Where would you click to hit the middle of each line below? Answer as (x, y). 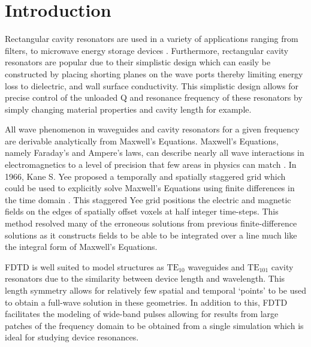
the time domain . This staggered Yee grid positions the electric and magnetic (148, 199)
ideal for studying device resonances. (72, 337)
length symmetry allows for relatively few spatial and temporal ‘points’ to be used (155, 290)
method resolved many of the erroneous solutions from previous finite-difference (151, 223)
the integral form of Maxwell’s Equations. (81, 247)
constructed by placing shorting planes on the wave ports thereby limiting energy (154, 73)
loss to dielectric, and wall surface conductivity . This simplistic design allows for (152, 85)
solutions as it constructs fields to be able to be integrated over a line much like (151, 235)
